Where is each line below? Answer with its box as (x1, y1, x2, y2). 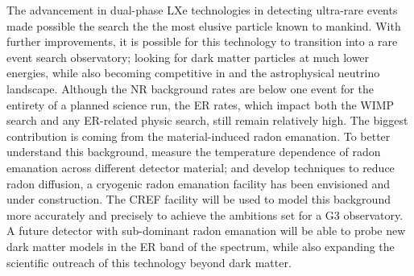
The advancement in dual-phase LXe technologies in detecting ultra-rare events (6, 2, 398, 18)
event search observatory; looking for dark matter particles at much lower (6, 48, 370, 65)
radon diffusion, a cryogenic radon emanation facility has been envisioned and (6, 175, 390, 192)
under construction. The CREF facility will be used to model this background (6, 191, 391, 208)
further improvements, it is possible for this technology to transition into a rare (6, 33, 398, 50)
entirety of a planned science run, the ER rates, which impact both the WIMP (6, 96, 395, 113)
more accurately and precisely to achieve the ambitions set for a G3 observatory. (6, 206, 404, 223)
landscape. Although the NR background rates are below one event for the (6, 80, 374, 97)
